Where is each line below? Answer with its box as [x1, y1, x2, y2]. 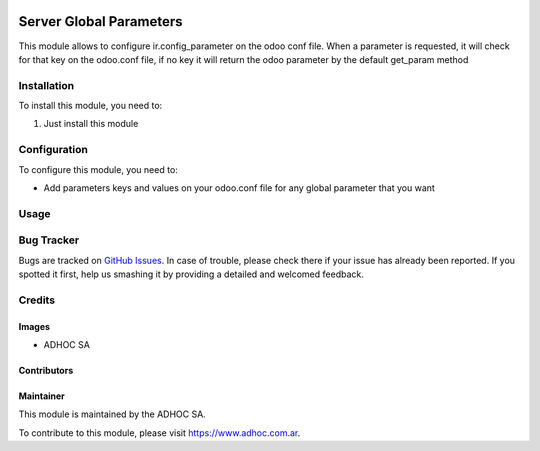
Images [18, 320, 50, 332]
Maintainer [18, 390, 65, 402]
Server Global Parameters [18, 13, 183, 30]
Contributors [18, 365, 74, 377]
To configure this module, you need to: [18, 163, 179, 175]
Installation [18, 78, 75, 92]
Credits [18, 293, 55, 307]
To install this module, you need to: [18, 100, 163, 112]
